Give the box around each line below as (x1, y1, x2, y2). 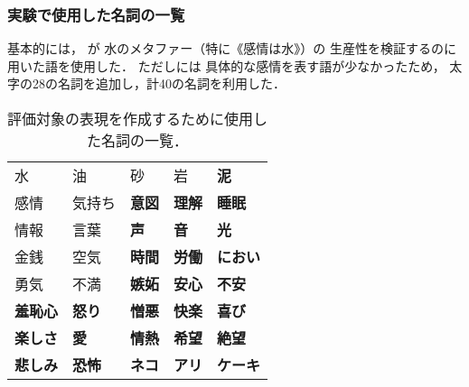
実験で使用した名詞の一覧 (7, 3, 185, 25)
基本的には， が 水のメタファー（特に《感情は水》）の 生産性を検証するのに (7, 39, 456, 58)
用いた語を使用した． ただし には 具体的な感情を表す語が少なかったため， (7, 56, 446, 75)
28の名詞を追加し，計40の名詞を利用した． (32, 74, 286, 93)
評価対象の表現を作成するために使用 (7, 108, 254, 129)
